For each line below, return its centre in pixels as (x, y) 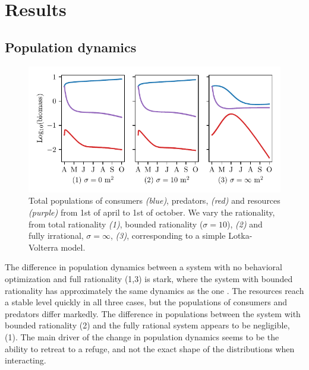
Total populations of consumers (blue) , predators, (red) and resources (154, 200)
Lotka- (240, 235)
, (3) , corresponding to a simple (168, 235)
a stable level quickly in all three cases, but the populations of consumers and (146, 302)
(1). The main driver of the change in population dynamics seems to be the (142, 337)
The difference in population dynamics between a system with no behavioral (144, 267)
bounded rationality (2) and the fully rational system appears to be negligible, (147, 325)
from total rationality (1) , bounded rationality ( (116, 224)
